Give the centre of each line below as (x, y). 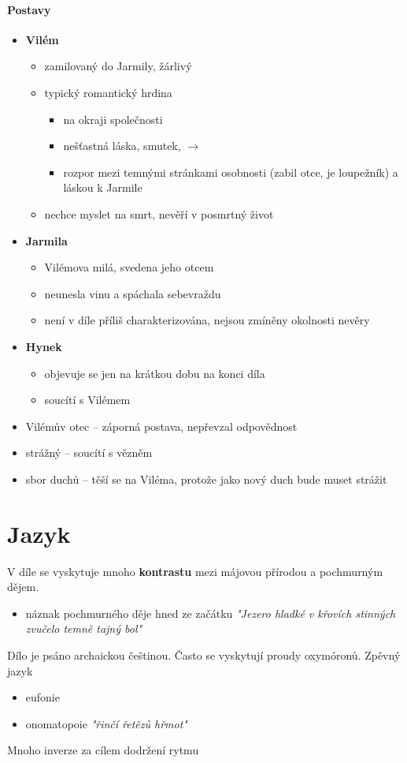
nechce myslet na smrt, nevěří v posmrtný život (159, 213)
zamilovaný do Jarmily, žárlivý (118, 66)
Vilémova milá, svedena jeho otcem (129, 267)
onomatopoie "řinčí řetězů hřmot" (106, 723)
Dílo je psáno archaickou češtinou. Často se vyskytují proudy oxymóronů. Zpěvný (204, 655)
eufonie (43, 697)
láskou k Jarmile (103, 187)
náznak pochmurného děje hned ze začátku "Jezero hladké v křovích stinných (211, 613)
